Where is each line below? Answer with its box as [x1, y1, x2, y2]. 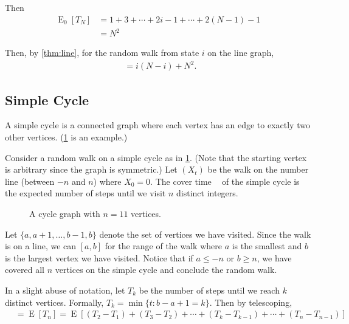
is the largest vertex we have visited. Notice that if [5, 251, 193, 264]
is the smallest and [232, 240, 302, 252]
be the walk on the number [207, 163, 309, 176]
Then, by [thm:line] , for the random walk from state [5, 46, 199, 59]
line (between [5, 174, 55, 187]
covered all [5, 263, 44, 276]
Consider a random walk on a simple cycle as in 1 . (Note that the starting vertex [5, 151, 307, 164]
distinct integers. [176, 187, 238, 199]
